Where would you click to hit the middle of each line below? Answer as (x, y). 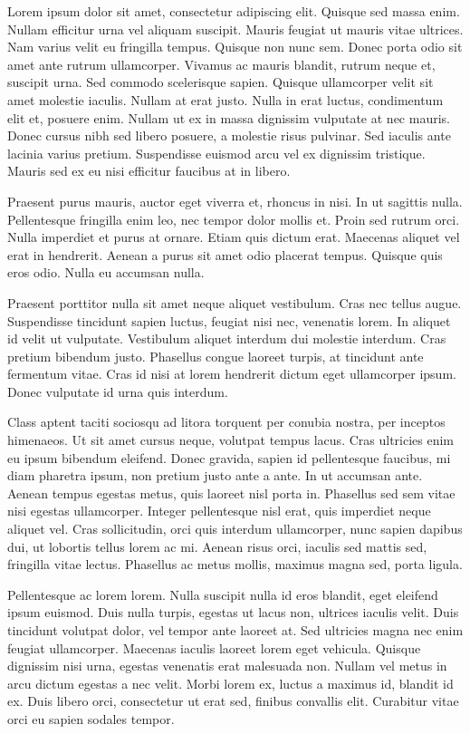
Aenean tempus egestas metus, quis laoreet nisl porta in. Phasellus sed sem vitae (231, 493)
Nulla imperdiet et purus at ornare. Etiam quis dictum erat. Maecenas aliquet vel (234, 237)
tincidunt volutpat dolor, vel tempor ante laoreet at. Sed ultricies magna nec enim (235, 630)
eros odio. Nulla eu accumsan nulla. (106, 272)
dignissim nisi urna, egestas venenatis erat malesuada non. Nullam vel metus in (227, 666)
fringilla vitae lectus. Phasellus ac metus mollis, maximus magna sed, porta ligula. (235, 564)
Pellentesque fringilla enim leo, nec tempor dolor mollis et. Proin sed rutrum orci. (234, 219)
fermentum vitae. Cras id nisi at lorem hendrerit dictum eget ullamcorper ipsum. (232, 374)
